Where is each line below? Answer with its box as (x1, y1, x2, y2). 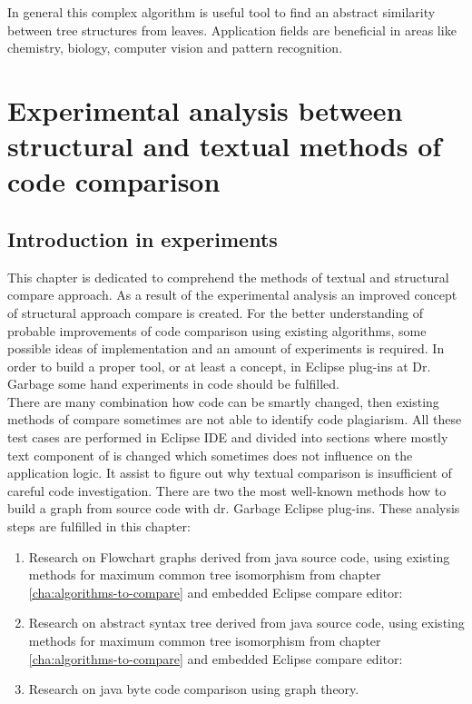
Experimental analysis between (7, 91, 403, 128)
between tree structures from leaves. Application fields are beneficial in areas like (7, 20, 457, 39)
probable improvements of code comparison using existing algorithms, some (7, 321, 427, 340)
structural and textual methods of (7, 127, 442, 164)
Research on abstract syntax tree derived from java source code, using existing (28, 613, 465, 632)
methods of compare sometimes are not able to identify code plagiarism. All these (7, 410, 462, 429)
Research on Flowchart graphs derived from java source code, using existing (28, 547, 450, 566)
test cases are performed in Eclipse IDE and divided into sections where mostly (7, 428, 448, 447)
